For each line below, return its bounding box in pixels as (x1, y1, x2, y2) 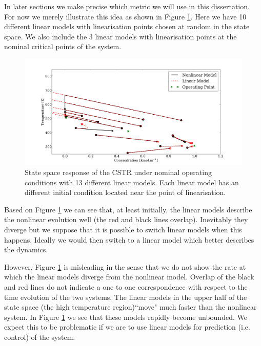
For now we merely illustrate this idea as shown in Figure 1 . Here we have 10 (4, 11, 247, 21)
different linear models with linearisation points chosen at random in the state (4, 21, 250, 32)
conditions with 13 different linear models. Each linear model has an (25, 177, 239, 187)
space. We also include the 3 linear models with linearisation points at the (4, 31, 237, 41)
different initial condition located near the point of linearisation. (25, 187, 226, 198)
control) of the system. (4, 331, 75, 342)
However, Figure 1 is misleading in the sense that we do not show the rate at (4, 261, 246, 272)
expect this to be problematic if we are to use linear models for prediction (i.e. (4, 321, 250, 332)
